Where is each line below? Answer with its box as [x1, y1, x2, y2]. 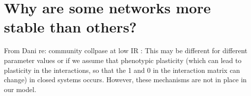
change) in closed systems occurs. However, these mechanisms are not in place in [4, 74, 247, 85]
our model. [4, 84, 36, 94]
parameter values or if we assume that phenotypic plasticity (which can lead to [4, 55, 242, 65]
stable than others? [4, 17, 137, 37]
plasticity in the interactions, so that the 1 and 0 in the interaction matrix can [4, 64, 240, 75]
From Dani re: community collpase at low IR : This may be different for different [4, 45, 248, 56]
